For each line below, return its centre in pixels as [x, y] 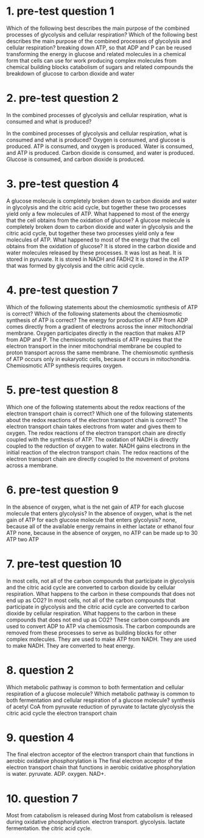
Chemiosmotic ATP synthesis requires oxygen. [65, 365]
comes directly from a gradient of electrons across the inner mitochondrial [100, 326]
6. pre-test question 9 [62, 490]
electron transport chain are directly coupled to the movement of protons [98, 459]
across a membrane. [32, 465]
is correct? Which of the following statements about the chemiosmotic [94, 313]
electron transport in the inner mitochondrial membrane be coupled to [94, 346]
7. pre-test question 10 [64, 564]
